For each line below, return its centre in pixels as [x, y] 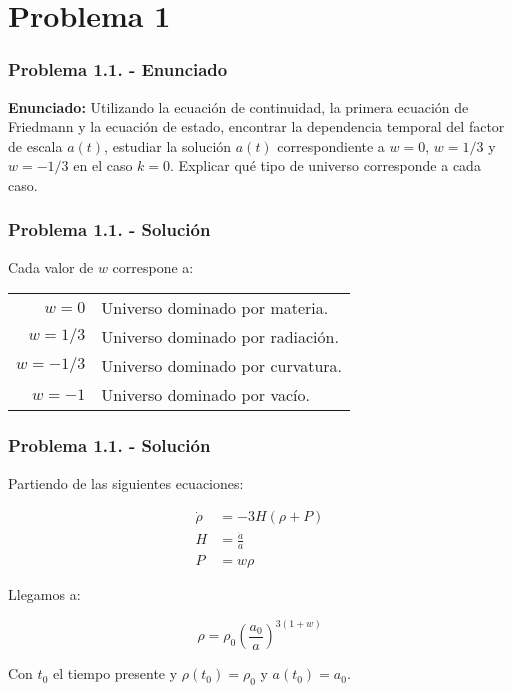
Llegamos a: [44, 594]
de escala [35, 145]
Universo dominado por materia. [215, 308]
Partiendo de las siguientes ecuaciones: [126, 482]
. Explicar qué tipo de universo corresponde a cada [325, 165]
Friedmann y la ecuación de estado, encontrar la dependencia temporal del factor [256, 126]
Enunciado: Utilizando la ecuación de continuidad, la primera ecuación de [238, 106]
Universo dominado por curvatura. [222, 366]
